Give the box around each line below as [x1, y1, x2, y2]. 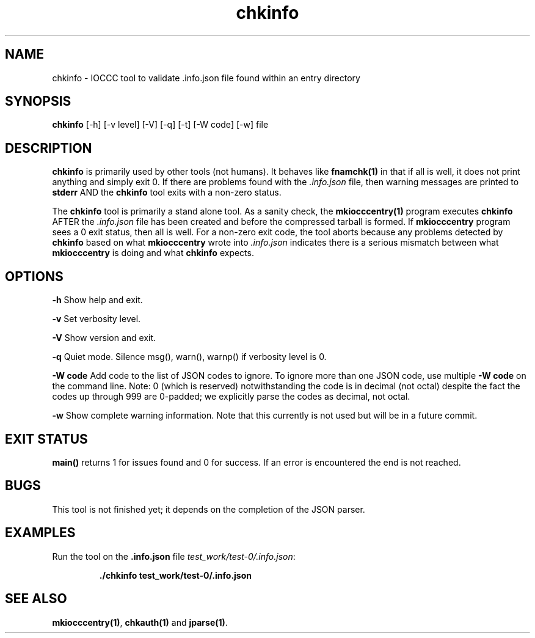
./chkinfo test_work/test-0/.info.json [99, 570, 252, 581]
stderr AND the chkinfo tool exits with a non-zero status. [52, 187, 282, 198]
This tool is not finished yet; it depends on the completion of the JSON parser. [52, 504, 365, 515]
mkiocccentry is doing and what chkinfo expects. [52, 248, 254, 258]
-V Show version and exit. [52, 332, 156, 343]
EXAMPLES [5, 525, 76, 541]
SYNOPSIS [5, 94, 71, 109]
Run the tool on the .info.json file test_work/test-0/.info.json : [52, 551, 296, 562]
